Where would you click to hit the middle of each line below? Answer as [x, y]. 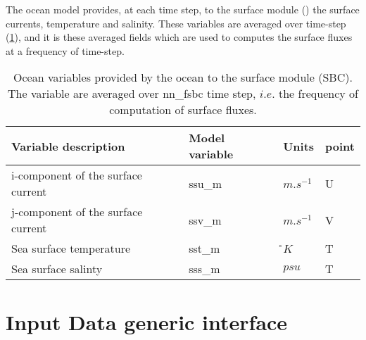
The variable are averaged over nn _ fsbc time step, [132, 94]
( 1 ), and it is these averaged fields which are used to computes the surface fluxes [179, 37]
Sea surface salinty [57, 269]
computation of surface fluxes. [183, 110]
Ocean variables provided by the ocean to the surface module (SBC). [183, 77]
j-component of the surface [77, 212]
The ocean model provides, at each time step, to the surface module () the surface [183, 9]
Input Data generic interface [147, 321]
